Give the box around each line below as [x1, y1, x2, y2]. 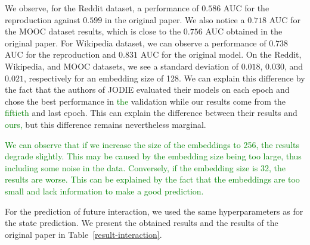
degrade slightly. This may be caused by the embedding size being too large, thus [5, 150, 302, 162]
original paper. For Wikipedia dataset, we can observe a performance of [5, 36, 266, 49]
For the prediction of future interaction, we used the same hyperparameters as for [5, 205, 303, 217]
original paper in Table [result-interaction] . [5, 228, 162, 240]
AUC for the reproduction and [5, 48, 116, 61]
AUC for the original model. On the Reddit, [140, 48, 302, 61]
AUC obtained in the [205, 25, 283, 37]
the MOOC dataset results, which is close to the [5, 25, 181, 37]
